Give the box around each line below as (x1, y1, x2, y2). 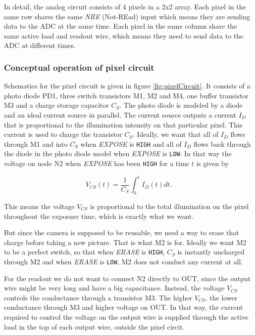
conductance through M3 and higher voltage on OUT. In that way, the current (4, 302, 243, 312)
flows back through (194, 138, 251, 149)
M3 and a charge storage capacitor (4, 100, 109, 110)
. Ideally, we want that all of (132, 129, 219, 139)
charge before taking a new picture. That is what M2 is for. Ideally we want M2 (4, 237, 247, 247)
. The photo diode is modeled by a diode (119, 100, 243, 110)
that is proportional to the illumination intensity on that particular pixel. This (4, 119, 243, 129)
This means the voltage (4, 201, 75, 211)
